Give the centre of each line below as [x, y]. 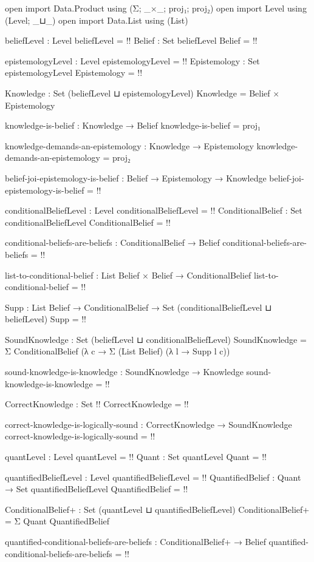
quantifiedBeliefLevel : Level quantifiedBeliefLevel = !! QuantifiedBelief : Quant [153, 477]
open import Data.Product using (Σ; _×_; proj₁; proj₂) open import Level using [156, 8]
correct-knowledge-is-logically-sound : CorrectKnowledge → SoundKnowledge [148, 424]
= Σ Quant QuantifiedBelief [57, 521]
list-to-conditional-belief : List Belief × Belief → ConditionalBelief [128, 275]
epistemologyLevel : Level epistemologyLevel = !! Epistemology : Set [132, 60]
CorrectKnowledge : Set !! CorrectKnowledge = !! [97, 404]
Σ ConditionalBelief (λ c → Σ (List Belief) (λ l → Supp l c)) [118, 351]
